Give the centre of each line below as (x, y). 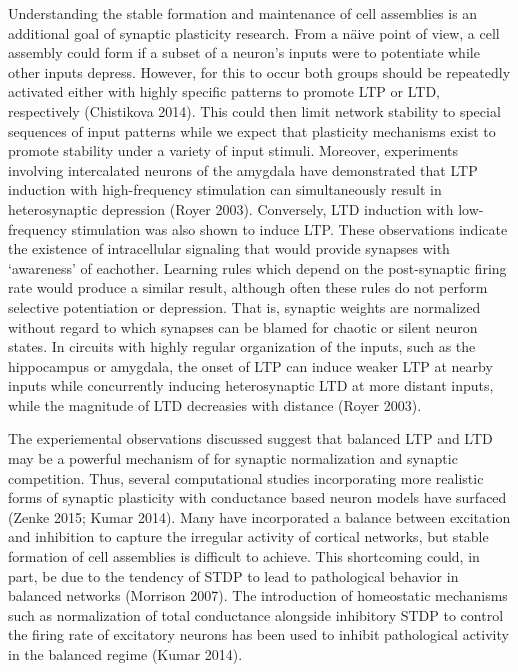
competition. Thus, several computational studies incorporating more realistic (246, 477)
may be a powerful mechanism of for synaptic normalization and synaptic (233, 458)
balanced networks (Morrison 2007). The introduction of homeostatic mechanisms (258, 595)
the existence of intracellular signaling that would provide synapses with (229, 248)
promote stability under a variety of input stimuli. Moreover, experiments (233, 150)
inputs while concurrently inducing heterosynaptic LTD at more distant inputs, (251, 385)
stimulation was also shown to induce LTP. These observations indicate (289, 228)
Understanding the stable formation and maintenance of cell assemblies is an (243, 13)
